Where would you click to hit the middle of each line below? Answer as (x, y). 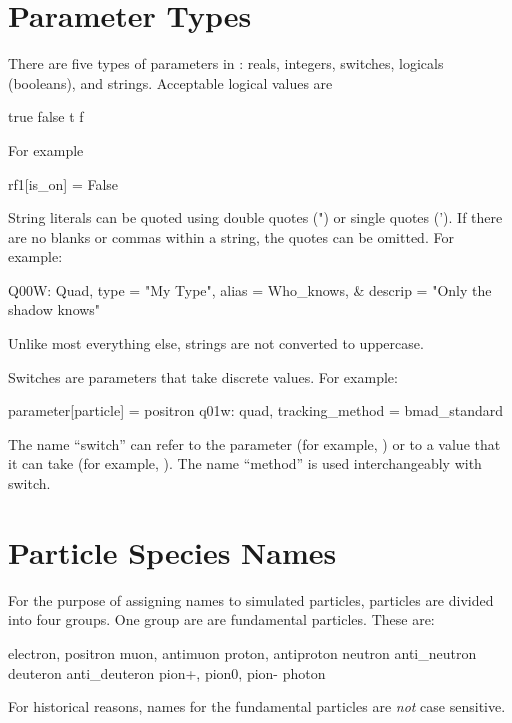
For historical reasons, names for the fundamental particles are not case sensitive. (257, 706)
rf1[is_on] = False (63, 183)
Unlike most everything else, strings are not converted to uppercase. (216, 343)
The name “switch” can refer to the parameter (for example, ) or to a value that (254, 443)
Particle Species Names (172, 551)
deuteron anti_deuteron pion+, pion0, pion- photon (167, 672)
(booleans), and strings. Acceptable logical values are (170, 82)
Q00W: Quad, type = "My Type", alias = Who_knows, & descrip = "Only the (250, 289)
